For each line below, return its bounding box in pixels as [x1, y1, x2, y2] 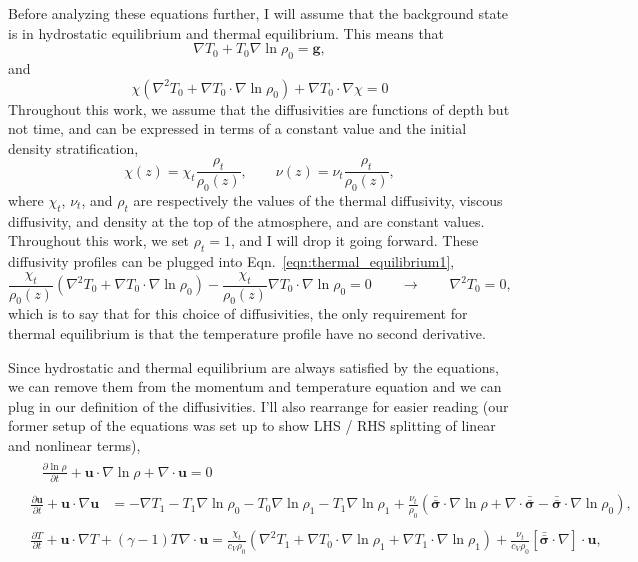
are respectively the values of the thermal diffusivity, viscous [133, 189, 503, 210]
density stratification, [8, 137, 139, 158]
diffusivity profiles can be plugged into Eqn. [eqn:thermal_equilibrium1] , [8, 251, 455, 272]
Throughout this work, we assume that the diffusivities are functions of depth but [8, 98, 510, 119]
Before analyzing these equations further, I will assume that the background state [8, 3, 509, 23]
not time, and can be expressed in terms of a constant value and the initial [8, 118, 467, 139]
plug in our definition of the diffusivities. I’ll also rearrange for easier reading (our [8, 395, 509, 416]
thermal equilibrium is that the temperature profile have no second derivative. [8, 322, 486, 343]
